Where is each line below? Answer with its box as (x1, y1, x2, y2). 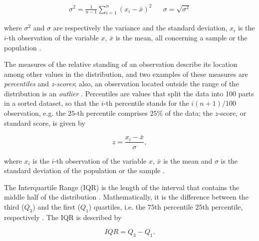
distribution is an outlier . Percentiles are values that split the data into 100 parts (4, 88, 254, 98)
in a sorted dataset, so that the (4, 98, 99, 108)
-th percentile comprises (75, 108, 148, 118)
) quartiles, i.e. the (88, 201, 146, 212)
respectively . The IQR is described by (4, 212, 122, 222)
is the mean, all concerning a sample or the (115, 32, 248, 42)
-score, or (218, 108, 247, 118)
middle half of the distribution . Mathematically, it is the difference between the (4, 192, 249, 202)
